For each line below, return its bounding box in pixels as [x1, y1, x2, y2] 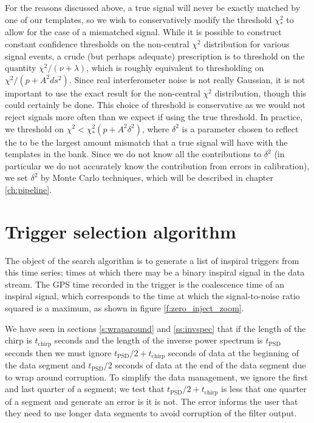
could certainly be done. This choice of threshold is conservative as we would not [5, 98, 305, 111]
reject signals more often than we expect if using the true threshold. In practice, [5, 110, 303, 123]
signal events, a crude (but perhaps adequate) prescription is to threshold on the [5, 49, 305, 62]
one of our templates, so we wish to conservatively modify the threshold [5, 13, 272, 25]
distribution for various [203, 37, 290, 50]
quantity [5, 61, 36, 74]
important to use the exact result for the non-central [5, 86, 200, 99]
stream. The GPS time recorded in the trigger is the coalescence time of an [5, 277, 284, 290]
